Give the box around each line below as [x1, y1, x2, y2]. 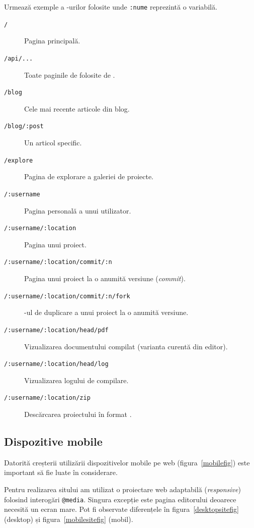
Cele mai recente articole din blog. [24, 103, 130, 114]
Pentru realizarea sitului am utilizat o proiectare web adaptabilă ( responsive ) [4, 484, 241, 495]
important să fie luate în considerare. [4, 467, 118, 478]
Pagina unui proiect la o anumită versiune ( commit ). [24, 273, 186, 284]
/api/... [4, 55, 33, 62]
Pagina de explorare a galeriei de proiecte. [24, 171, 154, 182]
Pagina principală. [24, 35, 80, 46]
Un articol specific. [24, 137, 82, 148]
